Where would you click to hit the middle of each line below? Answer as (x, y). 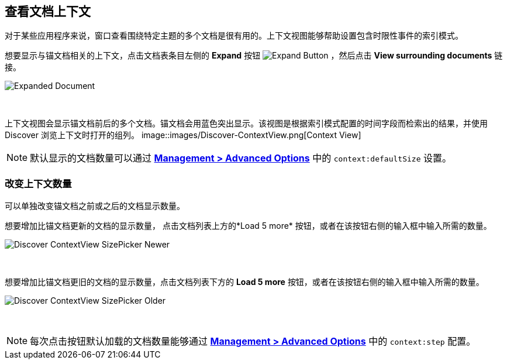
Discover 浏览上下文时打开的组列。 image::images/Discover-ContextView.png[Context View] (183, 135)
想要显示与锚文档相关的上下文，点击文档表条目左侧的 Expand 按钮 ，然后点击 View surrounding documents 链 (254, 56)
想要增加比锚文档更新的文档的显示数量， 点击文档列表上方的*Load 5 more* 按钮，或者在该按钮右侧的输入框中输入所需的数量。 (248, 226)
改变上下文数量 (38, 183)
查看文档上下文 (48, 11)
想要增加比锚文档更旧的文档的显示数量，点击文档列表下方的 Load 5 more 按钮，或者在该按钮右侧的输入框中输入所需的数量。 (244, 282)
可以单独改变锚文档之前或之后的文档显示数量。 (95, 206)
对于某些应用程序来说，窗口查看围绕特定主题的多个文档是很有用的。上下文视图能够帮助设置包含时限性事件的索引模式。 (234, 36)
